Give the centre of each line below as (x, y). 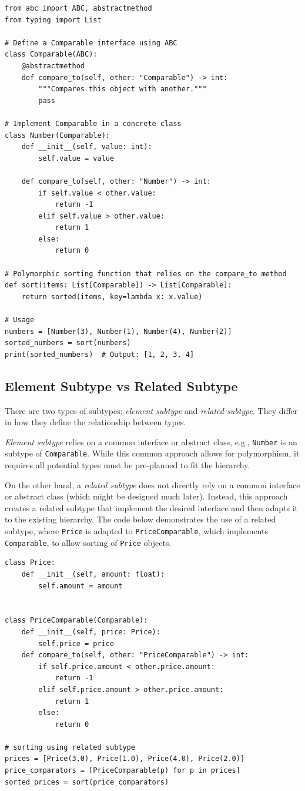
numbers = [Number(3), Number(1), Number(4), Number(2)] (118, 331)
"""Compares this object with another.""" (123, 89)
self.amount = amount (81, 586)
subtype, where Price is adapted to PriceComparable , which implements (136, 531)
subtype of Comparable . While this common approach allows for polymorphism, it (152, 453)
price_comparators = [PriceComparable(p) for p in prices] (123, 771)
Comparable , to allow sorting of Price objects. (88, 542)
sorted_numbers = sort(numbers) (68, 343)
